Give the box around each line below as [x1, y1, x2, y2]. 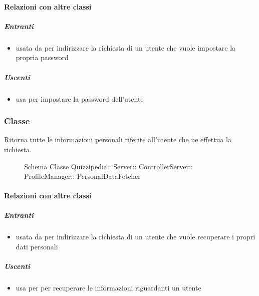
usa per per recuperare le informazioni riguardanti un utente [16, 282, 201, 293]
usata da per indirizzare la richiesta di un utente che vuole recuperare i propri [16, 231, 255, 242]
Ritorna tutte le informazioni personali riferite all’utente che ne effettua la [4, 134, 231, 145]
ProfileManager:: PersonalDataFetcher [24, 171, 141, 181]
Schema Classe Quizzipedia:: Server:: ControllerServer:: [24, 161, 193, 171]
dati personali [16, 241, 58, 252]
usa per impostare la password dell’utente [16, 93, 144, 104]
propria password [16, 52, 69, 63]
